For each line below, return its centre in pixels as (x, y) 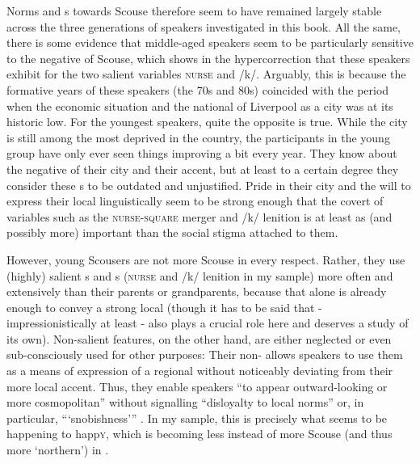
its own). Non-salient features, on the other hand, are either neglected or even (199, 338)
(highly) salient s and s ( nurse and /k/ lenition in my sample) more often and (200, 275)
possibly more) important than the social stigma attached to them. (172, 232)
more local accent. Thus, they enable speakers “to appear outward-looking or (197, 386)
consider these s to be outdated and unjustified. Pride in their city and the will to (209, 185)
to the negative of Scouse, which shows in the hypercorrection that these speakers (208, 58)
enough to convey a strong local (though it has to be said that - (164, 307)
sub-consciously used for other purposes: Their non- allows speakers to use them (205, 354)
